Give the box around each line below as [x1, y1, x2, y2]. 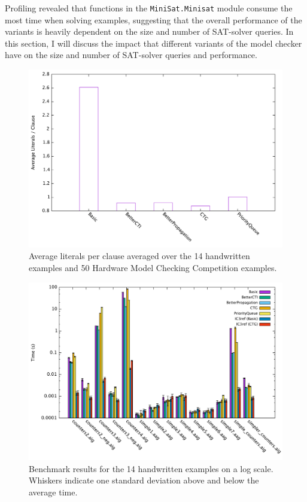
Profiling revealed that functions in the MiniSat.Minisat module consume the [5, 2, 293, 14]
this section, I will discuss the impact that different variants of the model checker [5, 36, 302, 49]
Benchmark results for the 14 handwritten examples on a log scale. [29, 462, 273, 474]
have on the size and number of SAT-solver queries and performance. [5, 48, 257, 61]
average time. [29, 486, 78, 498]
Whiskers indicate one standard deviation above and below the [29, 474, 259, 486]
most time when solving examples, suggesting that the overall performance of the [5, 13, 302, 26]
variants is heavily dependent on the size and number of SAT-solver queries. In [5, 25, 294, 38]
